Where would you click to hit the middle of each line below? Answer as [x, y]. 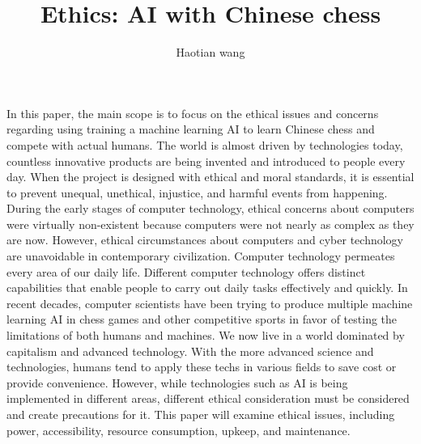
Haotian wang [210, 52]
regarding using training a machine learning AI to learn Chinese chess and [191, 129]
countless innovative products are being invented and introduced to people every [206, 161]
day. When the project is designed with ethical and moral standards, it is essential [210, 177]
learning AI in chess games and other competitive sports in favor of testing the [202, 319]
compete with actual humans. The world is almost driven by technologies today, [205, 144]
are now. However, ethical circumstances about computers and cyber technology [205, 240]
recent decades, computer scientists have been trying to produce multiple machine [210, 303]
